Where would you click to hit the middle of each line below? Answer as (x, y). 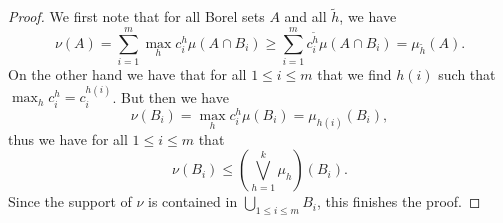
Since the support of (70, 201)
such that (467, 73)
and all (305, 16)
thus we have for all (68, 138)
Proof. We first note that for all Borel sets (136, 16)
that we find (354, 73)
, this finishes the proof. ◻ (399, 201)
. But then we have (170, 96)
